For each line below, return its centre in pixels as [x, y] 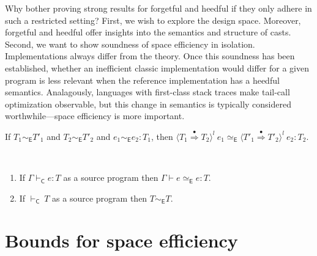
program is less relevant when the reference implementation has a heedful [142, 80]
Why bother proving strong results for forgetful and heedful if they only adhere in [158, 8]
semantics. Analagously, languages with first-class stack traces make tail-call [147, 92]
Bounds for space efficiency [121, 240]
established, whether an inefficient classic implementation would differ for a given [157, 68]
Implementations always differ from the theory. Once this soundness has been [150, 56]
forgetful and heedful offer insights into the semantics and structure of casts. [148, 32]
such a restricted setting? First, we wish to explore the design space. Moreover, [153, 20]
